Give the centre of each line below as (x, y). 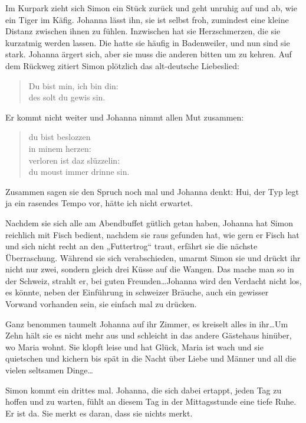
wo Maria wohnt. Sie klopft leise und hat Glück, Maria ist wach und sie (134, 346)
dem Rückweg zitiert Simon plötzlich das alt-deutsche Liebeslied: (122, 65)
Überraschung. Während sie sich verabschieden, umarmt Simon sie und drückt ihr (153, 257)
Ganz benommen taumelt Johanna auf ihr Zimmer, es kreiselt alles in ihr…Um (147, 323)
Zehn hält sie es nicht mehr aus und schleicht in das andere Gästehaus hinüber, (149, 335)
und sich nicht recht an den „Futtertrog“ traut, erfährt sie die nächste (131, 246)
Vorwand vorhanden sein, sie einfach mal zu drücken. (101, 304)
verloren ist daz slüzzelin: (74, 160)
